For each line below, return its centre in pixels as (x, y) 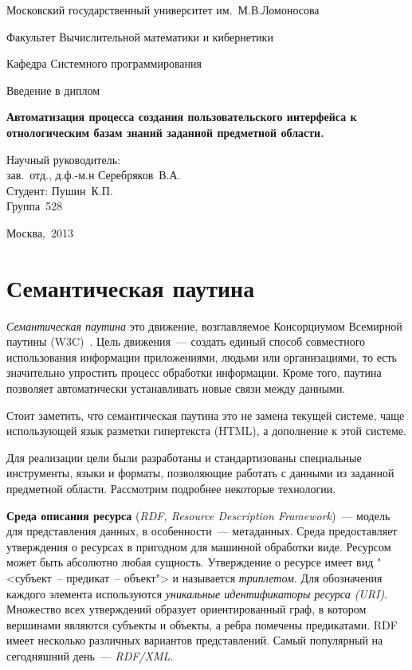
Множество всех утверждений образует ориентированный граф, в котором (186, 609)
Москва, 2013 (40, 232)
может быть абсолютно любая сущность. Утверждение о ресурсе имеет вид (190, 562)
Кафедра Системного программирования (104, 63)
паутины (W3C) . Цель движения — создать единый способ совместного (186, 341)
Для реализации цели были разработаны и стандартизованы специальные (184, 457)
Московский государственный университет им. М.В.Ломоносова (163, 10)
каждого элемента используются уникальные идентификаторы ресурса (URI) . (197, 593)
